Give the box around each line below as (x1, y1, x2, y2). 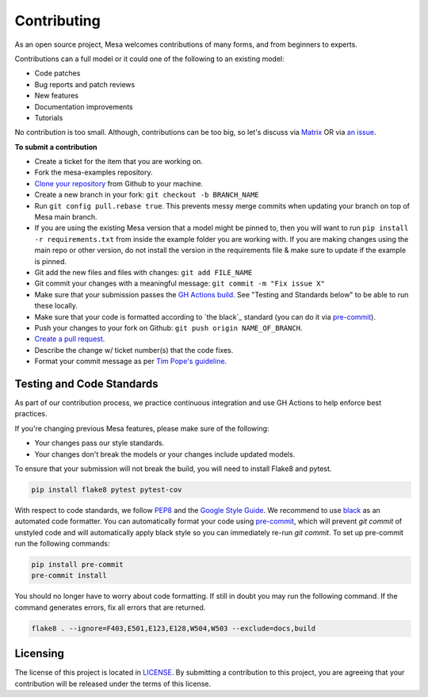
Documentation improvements (34, 101, 134, 111)
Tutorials (34, 113, 63, 122)
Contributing (14, 12, 101, 29)
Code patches (34, 68, 81, 79)
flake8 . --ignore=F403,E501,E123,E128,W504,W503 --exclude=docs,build (31, 623, 316, 633)
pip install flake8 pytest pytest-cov (31, 484, 182, 494)
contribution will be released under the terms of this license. (14, 679, 212, 688)
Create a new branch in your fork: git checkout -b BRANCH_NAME (34, 190, 259, 200)
